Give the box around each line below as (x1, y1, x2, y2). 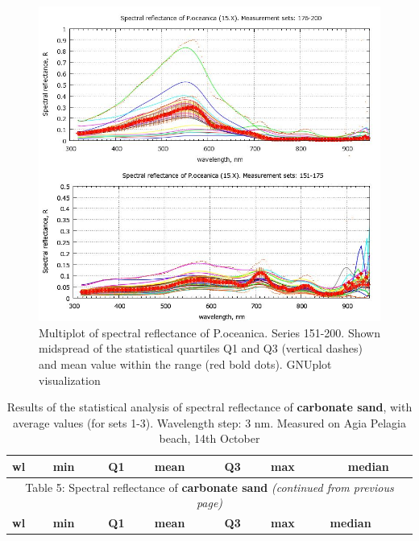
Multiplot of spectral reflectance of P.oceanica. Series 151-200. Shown (39, 324, 380, 341)
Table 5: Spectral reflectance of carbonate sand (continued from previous (25, 478, 394, 495)
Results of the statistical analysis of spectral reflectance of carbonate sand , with (6, 399, 413, 415)
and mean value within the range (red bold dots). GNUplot (39, 355, 332, 372)
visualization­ (39, 371, 101, 388)
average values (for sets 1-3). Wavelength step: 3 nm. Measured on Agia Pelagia (13, 414, 406, 431)
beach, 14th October (159, 430, 260, 447)
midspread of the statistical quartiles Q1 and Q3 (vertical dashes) (39, 340, 363, 357)
